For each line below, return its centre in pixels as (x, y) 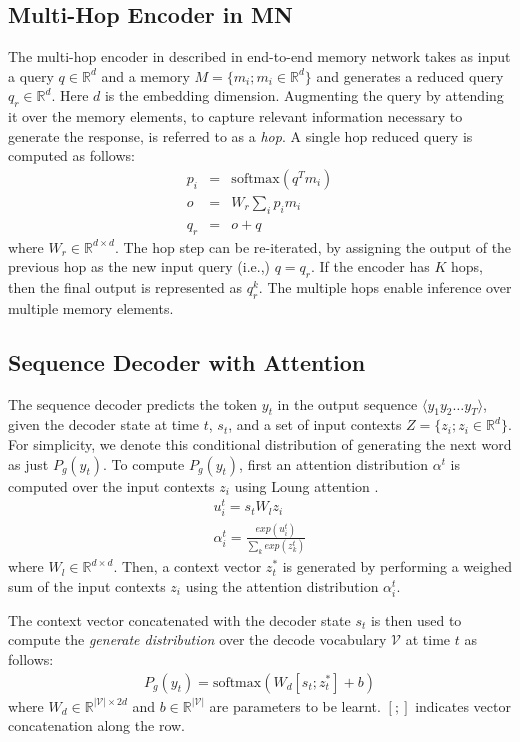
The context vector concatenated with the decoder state (179, 619)
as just (28, 463)
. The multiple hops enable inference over (385, 287)
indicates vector (463, 705)
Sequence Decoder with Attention (187, 361)
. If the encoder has (370, 266)
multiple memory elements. (91, 307)
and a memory (145, 75)
